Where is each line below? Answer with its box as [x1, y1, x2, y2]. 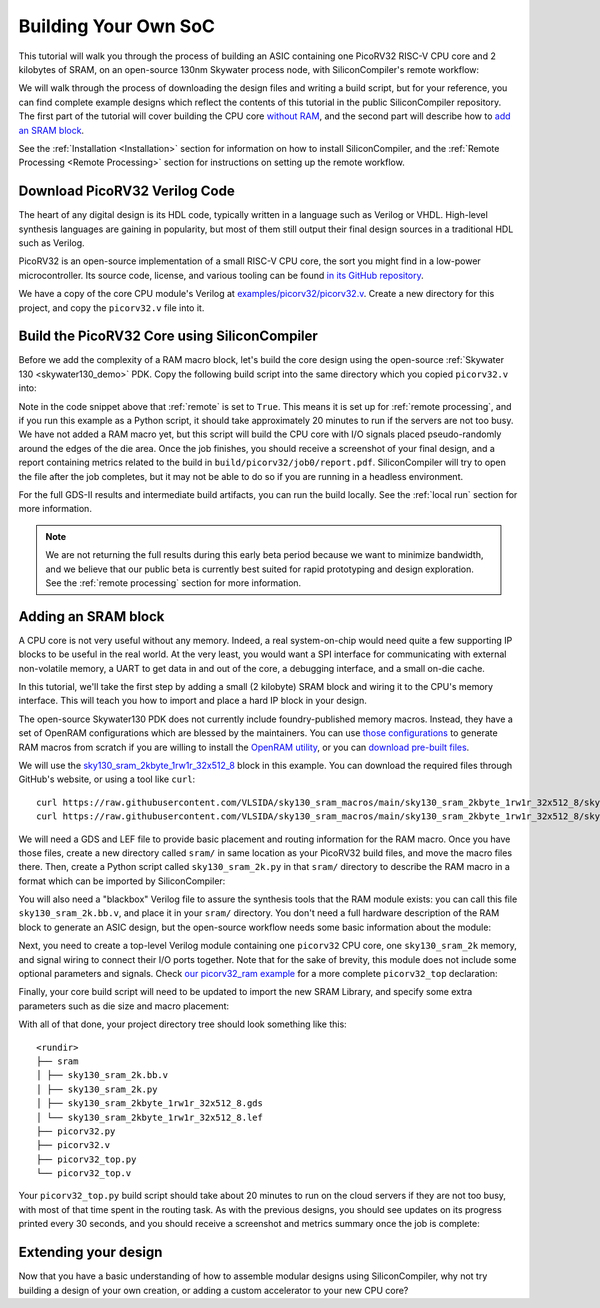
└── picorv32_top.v [36, 1168, 132, 1179]
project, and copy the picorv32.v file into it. [18, 301, 205, 314]
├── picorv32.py [36, 1125, 116, 1137]
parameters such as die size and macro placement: [18, 1000, 230, 1012]
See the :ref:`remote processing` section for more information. [45, 576, 302, 589]
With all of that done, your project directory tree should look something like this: [18, 1018, 347, 1030]
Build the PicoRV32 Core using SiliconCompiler [18, 328, 319, 345]
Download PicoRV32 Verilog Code [18, 183, 235, 200]
